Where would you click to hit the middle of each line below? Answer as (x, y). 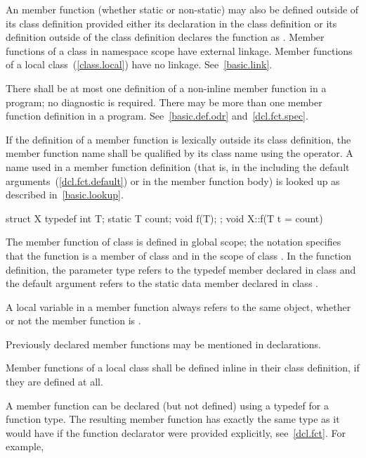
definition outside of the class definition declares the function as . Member (165, 37)
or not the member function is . (73, 320)
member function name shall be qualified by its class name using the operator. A (179, 153)
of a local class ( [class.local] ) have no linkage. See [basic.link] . (139, 64)
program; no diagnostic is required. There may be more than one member (164, 102)
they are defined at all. (54, 382)
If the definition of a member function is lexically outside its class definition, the (178, 139)
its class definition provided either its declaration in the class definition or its (171, 23)
